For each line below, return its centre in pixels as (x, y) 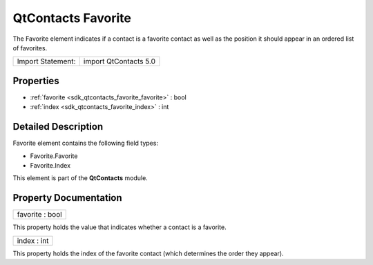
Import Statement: (46, 61)
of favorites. (30, 48)
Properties (36, 80)
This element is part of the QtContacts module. (80, 178)
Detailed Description (58, 127)
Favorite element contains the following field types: (86, 143)
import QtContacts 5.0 (119, 61)
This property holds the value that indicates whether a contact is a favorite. (120, 227)
